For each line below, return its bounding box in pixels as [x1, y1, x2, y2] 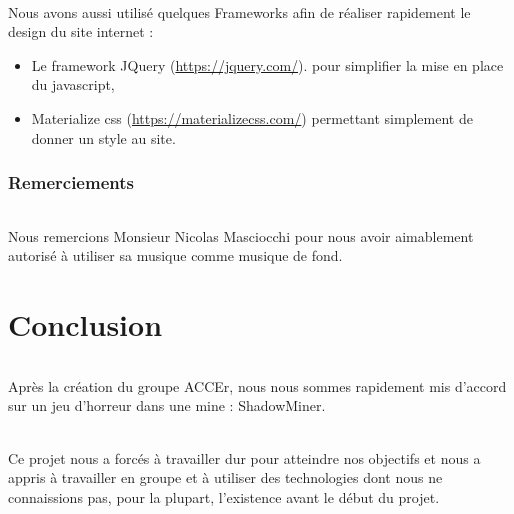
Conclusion [8, 304, 163, 344]
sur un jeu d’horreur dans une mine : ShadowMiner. [8, 395, 326, 416]
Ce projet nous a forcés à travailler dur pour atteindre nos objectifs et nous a [8, 447, 481, 468]
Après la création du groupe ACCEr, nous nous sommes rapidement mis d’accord [8, 375, 507, 396]
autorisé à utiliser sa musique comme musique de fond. [8, 245, 343, 266]
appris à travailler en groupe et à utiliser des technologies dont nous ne [8, 467, 443, 488]
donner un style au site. [31, 127, 176, 148]
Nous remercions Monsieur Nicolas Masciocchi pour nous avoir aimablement [8, 225, 474, 246]
